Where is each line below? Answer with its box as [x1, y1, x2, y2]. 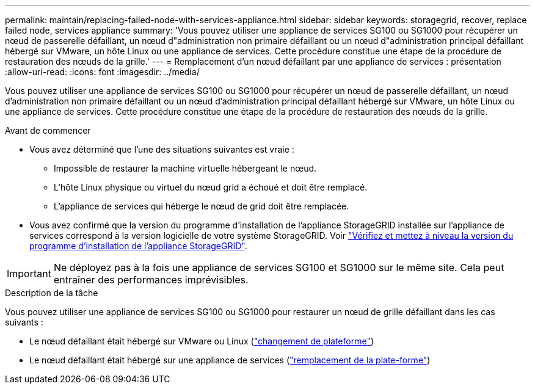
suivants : [5, 317, 43, 327]
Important [7, 267, 51, 280]
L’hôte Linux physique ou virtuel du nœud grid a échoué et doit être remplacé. [54, 182, 368, 192]
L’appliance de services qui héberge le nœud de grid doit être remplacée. [54, 201, 349, 211]
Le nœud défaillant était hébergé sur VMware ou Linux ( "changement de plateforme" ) [29, 336, 374, 346]
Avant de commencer [5, 125, 91, 136]
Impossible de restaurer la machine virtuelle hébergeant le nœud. [54, 163, 317, 173]
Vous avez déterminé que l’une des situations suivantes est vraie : [29, 144, 294, 155]
